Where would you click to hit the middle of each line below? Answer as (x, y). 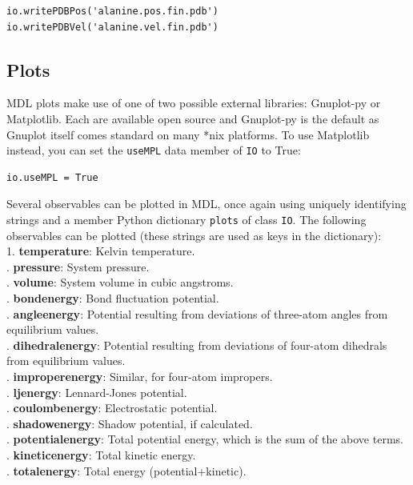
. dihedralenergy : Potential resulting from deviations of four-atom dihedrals (197, 345)
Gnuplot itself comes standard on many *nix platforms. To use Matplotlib (188, 134)
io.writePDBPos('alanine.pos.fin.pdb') (112, 11)
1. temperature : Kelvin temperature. (101, 251)
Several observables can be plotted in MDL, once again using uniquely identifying (206, 204)
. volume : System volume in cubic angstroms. (120, 282)
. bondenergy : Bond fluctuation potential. (113, 298)
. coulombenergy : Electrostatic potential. (112, 408)
